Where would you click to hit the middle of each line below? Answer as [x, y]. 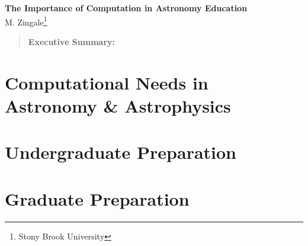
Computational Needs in [107, 82]
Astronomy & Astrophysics [118, 105]
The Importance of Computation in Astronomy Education [126, 8]
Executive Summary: [72, 41]
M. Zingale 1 [26, 21]
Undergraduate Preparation [121, 152]
